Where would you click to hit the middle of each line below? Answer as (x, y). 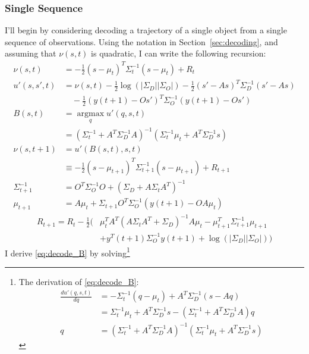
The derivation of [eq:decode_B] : (79, 282)
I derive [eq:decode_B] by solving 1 (67, 252)
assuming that (31, 53)
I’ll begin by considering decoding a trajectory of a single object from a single (146, 30)
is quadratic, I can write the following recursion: (179, 53)
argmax (91, 114)
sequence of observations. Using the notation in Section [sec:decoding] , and (141, 41)
